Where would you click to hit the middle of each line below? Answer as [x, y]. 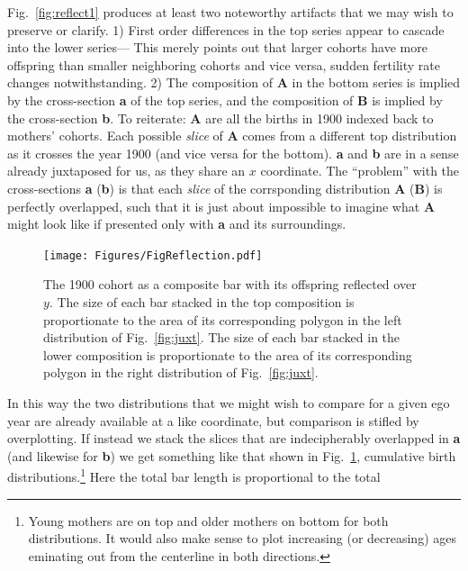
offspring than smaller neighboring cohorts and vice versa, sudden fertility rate [224, 64]
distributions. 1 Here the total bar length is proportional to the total [194, 475]
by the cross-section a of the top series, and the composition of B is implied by [225, 100]
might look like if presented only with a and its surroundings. [177, 224]
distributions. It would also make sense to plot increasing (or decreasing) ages [242, 538]
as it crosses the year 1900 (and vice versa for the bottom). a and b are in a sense [233, 153]
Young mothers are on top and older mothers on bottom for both [208, 520]
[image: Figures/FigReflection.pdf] [153, 255]
